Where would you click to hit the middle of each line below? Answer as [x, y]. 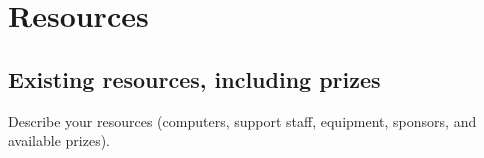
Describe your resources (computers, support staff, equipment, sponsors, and [242, 120]
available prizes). [59, 140]
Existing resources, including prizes [194, 78]
